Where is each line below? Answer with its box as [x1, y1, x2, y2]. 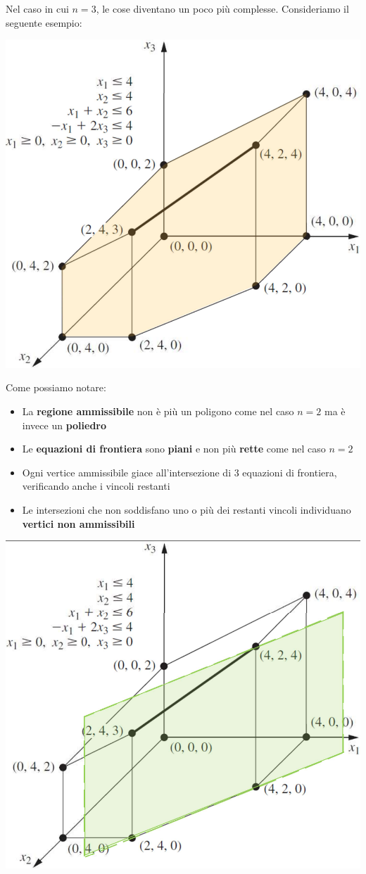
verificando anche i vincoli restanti [22, 479, 170, 493]
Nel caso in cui [6, 1, 69, 15]
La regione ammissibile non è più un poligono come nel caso [22, 404, 294, 419]
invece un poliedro [22, 417, 107, 432]
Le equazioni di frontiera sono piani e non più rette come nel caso [22, 441, 326, 456]
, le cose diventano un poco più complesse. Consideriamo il [96, 1, 349, 15]
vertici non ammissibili [22, 516, 135, 531]
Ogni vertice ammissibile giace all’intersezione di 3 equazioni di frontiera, [22, 464, 337, 479]
